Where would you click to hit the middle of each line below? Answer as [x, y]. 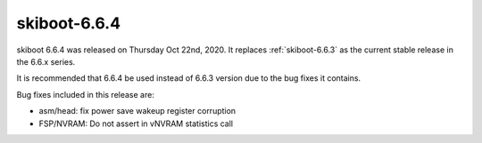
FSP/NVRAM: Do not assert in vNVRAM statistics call [136, 123]
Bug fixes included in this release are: [86, 94]
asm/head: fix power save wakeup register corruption [137, 111]
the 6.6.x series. [46, 61]
